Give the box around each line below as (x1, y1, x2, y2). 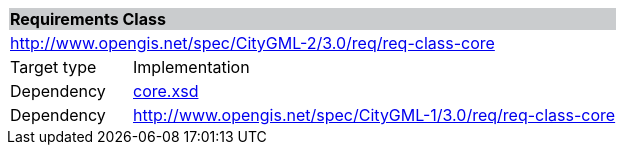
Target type (10, 57, 97, 77)
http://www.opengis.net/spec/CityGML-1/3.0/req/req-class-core (133, 105, 616, 125)
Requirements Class (10, 9, 166, 29)
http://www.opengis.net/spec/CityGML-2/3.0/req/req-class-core (10, 33, 495, 53)
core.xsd (133, 81, 199, 101)
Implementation (133, 57, 250, 77)
